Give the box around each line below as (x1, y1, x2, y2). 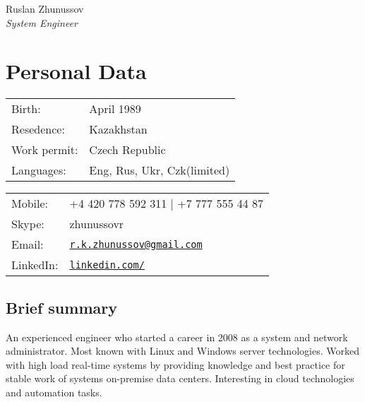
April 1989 (89, 100, 141, 117)
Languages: (11, 162, 66, 179)
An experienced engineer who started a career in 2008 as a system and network (6, 329, 348, 344)
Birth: (11, 100, 41, 117)
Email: (11, 236, 44, 253)
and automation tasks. (6, 384, 102, 399)
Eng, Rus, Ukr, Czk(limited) (89, 162, 230, 179)
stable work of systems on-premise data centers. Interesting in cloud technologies (6, 371, 354, 386)
